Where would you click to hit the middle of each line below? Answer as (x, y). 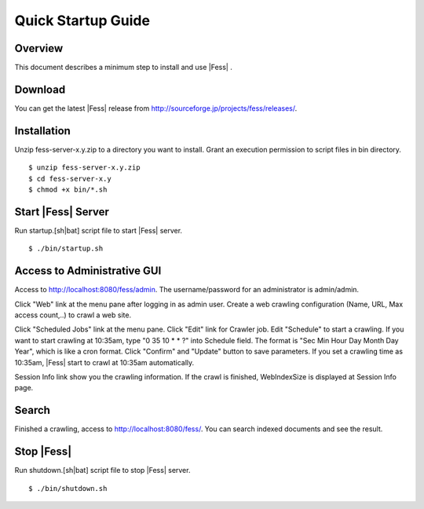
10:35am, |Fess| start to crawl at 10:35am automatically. (104, 362)
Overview (39, 48)
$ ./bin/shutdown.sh (68, 488)
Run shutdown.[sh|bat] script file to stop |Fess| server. (102, 471)
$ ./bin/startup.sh (66, 249)
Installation (42, 131)
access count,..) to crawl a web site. (73, 315)
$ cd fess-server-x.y (70, 178)
